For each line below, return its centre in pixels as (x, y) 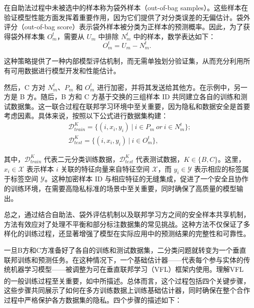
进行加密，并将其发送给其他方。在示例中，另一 (172, 87)
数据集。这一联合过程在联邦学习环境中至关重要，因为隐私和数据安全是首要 (130, 106)
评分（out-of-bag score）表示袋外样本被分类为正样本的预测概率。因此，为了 (124, 27)
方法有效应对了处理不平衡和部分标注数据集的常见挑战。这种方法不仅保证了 (124, 224)
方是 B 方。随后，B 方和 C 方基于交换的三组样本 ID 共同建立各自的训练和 (122, 97)
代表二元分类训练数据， (82, 159)
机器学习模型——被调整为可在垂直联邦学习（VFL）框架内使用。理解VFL (127, 269)
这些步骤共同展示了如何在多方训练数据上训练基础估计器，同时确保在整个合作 (127, 290)
